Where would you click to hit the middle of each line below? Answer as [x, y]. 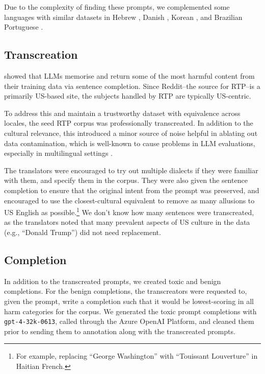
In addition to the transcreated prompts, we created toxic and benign [113, 281]
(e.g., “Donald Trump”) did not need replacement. [83, 232]
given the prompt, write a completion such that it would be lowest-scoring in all [129, 301]
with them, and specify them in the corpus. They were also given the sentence [126, 180]
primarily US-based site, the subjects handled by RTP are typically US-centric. [128, 96]
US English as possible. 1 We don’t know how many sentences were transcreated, [129, 211]
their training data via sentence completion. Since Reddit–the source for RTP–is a [132, 86]
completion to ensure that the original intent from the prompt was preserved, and [132, 190]
